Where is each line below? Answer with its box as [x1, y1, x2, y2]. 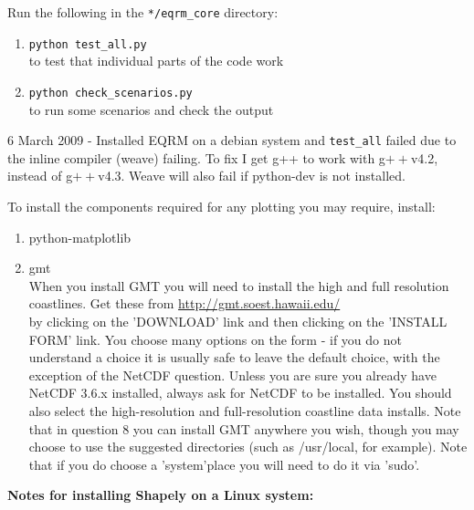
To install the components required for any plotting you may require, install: [7, 197, 436, 215]
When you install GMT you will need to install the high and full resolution [28, 276, 449, 295]
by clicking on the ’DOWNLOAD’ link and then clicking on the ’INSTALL [28, 311, 448, 330]
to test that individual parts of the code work [28, 51, 284, 70]
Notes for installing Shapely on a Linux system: [7, 485, 314, 505]
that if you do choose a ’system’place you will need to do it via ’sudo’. [28, 454, 420, 474]
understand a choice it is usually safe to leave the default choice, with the [28, 348, 440, 367]
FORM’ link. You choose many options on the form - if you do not [28, 329, 402, 349]
